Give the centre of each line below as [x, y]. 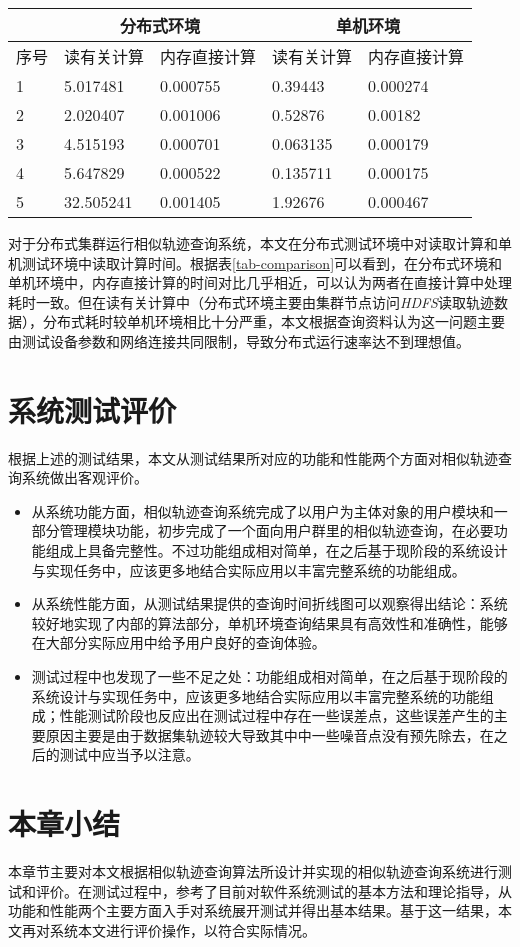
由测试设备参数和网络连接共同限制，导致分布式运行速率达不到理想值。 [239, 340]
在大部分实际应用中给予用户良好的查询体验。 [178, 642]
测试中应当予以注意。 [129, 754]
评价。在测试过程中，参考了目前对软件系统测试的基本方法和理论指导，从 [273, 890]
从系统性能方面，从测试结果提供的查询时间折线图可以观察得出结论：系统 [269, 603]
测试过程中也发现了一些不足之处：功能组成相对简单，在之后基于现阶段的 [269, 676]
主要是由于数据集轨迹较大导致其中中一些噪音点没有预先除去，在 [283, 734]
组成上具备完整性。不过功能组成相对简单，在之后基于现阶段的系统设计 [276, 550]
